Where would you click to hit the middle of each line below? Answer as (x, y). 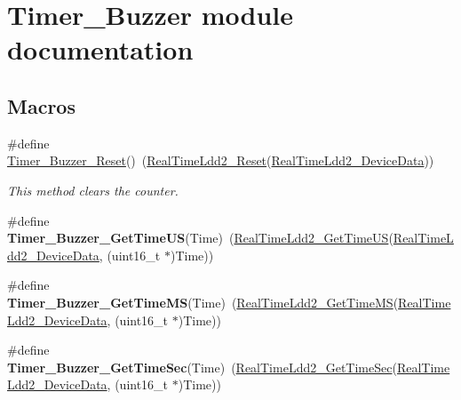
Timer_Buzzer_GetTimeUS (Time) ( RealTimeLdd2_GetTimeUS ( (200, 238)
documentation (100, 49)
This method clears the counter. (93, 190)
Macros (41, 105)
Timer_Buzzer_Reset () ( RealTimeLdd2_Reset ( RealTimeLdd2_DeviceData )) (221, 160)
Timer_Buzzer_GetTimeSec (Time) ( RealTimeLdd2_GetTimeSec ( (202, 367)
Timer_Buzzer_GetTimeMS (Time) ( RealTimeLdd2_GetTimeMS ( (203, 302)
